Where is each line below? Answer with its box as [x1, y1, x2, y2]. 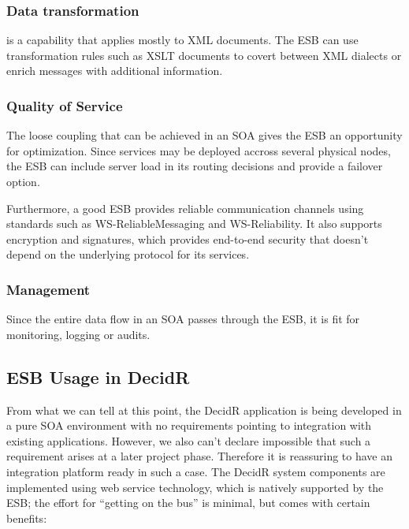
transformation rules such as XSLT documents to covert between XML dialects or [6, 47, 402, 63]
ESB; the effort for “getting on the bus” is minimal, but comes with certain [6, 494, 370, 511]
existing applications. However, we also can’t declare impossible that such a [6, 432, 371, 449]
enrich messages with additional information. [6, 62, 223, 79]
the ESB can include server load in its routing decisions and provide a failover [6, 158, 383, 174]
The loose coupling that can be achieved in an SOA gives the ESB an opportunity [6, 127, 403, 143]
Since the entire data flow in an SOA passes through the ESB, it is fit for [6, 311, 360, 327]
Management [6, 279, 91, 299]
